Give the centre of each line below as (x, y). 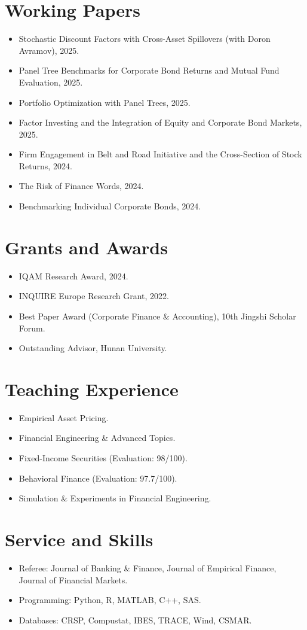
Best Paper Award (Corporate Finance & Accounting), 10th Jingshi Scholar (157, 316)
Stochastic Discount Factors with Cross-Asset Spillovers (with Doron (145, 39)
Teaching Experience (92, 389)
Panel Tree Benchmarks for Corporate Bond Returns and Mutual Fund (149, 70)
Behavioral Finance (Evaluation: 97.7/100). (98, 478)
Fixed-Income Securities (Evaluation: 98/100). (103, 458)
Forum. (32, 328)
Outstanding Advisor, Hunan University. (93, 348)
